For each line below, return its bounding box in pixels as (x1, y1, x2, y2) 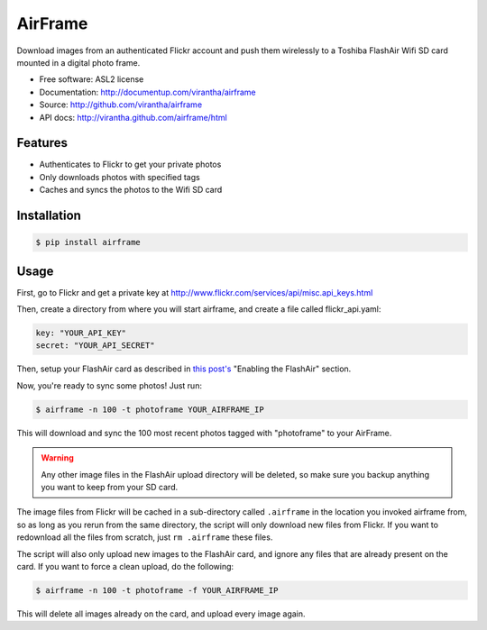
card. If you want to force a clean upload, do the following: (16, 561, 234, 571)
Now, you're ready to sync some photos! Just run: (16, 379, 203, 391)
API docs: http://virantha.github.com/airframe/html (39, 112, 227, 123)
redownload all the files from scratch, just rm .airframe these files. (16, 532, 273, 543)
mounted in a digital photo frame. (16, 57, 141, 68)
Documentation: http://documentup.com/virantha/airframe (39, 87, 256, 97)
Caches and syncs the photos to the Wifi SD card (39, 185, 223, 196)
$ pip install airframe (35, 237, 142, 248)
